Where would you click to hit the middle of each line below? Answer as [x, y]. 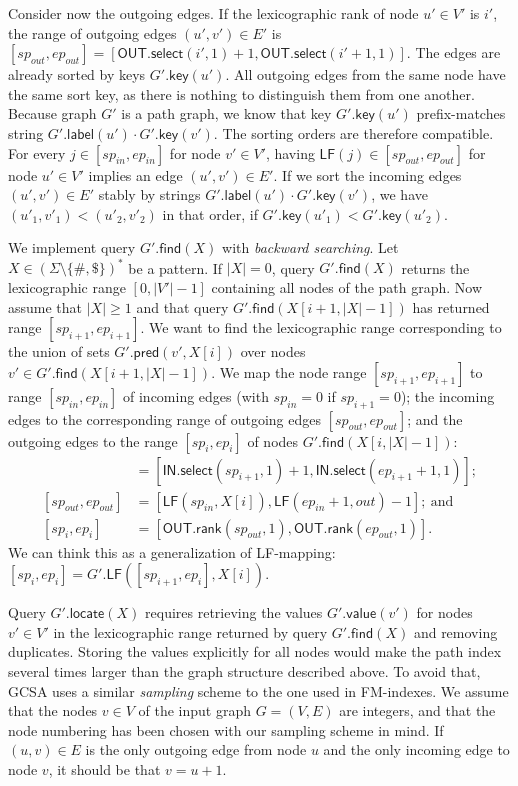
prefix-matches [461, 113]
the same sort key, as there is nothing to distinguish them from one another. [241, 93]
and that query [182, 306]
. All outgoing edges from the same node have [365, 74]
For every [37, 152]
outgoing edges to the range [93, 440]
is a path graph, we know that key [226, 113]
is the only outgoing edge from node [196, 749]
